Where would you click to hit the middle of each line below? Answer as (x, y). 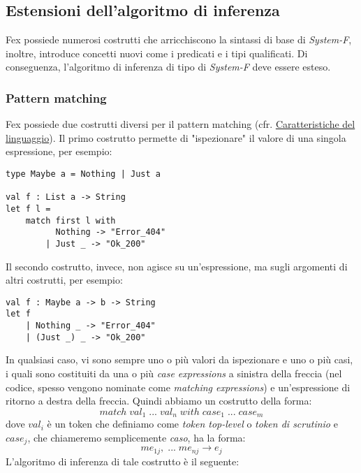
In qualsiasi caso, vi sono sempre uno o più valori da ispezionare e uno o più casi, (179, 359)
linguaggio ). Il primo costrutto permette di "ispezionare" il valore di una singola (176, 137)
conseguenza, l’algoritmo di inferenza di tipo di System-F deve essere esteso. (168, 67)
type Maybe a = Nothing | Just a (83, 174)
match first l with (71, 220)
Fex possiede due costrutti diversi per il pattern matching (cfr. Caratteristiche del (180, 124)
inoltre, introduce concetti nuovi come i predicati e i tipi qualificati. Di (157, 53)
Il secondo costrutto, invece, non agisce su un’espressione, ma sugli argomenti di (177, 266)
